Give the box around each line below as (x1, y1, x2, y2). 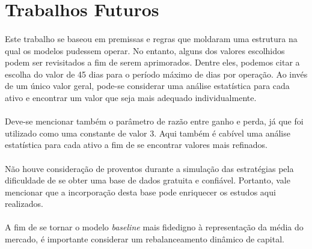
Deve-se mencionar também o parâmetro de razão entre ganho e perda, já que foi (5, 115, 304, 128)
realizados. (5, 197, 43, 210)
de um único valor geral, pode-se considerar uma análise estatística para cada (5, 79, 290, 92)
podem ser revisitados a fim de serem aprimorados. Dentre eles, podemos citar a (5, 56, 300, 69)
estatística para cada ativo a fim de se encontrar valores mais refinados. (5, 138, 268, 151)
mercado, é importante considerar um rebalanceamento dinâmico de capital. (5, 233, 284, 245)
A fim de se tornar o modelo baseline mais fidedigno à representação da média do (5, 221, 304, 233)
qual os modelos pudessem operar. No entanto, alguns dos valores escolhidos (5, 44, 285, 57)
